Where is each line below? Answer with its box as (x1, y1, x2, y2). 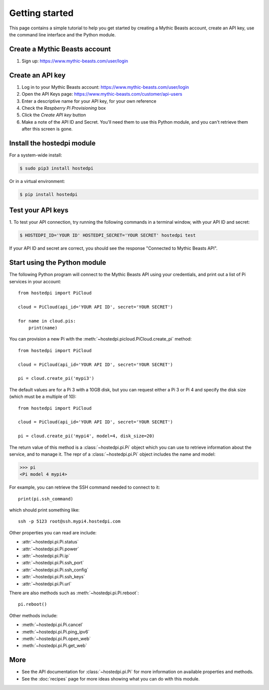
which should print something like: (9, 507, 80, 513)
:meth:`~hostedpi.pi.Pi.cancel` (21, 622, 84, 628)
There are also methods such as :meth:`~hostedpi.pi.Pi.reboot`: (9, 590, 139, 596)
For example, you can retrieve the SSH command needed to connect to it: (9, 484, 160, 491)
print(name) (28, 325, 58, 331)
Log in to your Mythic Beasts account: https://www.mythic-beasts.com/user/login (21, 84, 189, 90)
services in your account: (9, 278, 62, 284)
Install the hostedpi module (9, 139, 96, 147)
